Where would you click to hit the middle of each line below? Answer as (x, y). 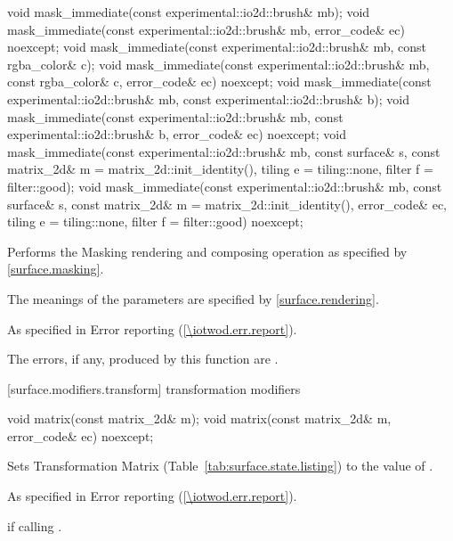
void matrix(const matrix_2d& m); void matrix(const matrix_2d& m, (199, 418)
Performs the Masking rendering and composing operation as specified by (207, 251)
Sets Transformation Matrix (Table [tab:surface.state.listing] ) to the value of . (220, 466)
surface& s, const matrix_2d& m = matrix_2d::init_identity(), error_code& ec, (227, 204)
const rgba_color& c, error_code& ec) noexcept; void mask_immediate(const (219, 82)
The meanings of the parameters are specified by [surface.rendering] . (193, 298)
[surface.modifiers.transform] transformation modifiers (154, 388)
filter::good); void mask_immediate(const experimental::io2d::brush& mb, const (225, 186)
